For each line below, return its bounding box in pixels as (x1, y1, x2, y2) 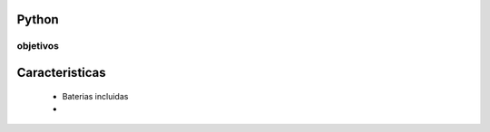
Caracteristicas (16, 65, 106, 80)
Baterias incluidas (62, 90, 129, 101)
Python (16, 12, 59, 27)
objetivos (16, 40, 59, 52)
